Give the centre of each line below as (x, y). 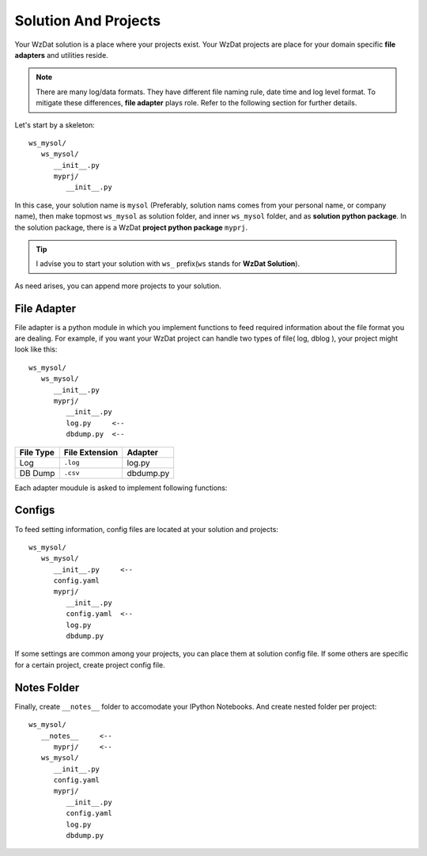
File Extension (91, 452)
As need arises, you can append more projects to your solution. (118, 286)
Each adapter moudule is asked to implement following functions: (121, 488)
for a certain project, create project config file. (90, 664)
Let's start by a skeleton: (55, 125)
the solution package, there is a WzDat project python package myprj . (131, 227)
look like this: (36, 349)
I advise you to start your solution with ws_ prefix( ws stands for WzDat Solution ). (168, 264)
